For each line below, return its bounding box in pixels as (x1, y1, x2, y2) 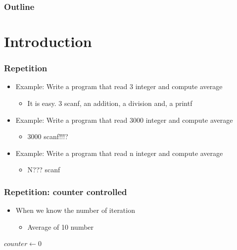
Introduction (4, 31, 92, 51)
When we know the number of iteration (15, 205, 135, 215)
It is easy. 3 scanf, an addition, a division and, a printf (27, 98, 192, 108)
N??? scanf (27, 164, 60, 175)
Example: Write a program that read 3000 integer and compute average (15, 114, 233, 125)
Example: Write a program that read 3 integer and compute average (15, 81, 223, 92)
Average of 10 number (27, 221, 94, 232)
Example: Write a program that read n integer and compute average (15, 148, 223, 158)
